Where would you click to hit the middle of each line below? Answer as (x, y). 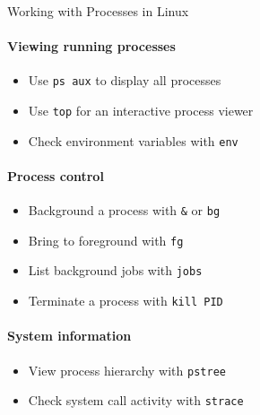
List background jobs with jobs (115, 270)
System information (69, 336)
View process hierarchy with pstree (127, 370)
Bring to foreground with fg (106, 240)
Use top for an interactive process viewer (141, 111)
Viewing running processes (91, 46)
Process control (56, 175)
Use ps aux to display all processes (125, 80)
